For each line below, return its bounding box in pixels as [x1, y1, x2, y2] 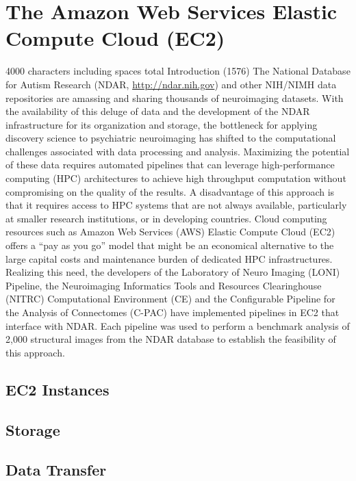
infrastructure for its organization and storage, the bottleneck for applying [5, 117, 318, 131]
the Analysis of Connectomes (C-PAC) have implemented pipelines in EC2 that [5, 305, 340, 319]
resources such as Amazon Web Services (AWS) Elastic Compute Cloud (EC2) [5, 224, 335, 239]
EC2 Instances [5, 378, 110, 400]
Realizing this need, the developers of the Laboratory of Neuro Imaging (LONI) [5, 265, 340, 279]
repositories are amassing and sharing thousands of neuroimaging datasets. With [5, 90, 344, 105]
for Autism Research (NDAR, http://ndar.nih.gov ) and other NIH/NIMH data [5, 77, 337, 91]
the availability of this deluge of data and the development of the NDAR [5, 104, 310, 118]
